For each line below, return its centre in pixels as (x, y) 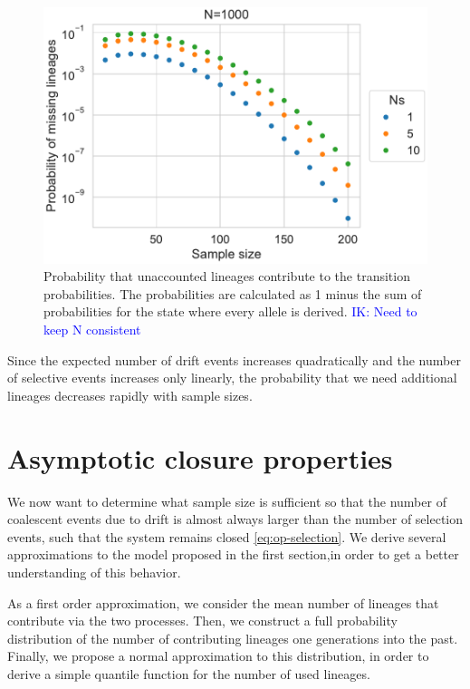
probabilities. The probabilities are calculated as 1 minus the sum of (233, 293)
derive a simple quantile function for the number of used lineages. (189, 673)
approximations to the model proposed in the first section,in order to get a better (233, 554)
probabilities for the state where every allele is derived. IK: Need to (230, 311)
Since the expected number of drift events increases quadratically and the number (234, 359)
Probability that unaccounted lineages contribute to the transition (227, 276)
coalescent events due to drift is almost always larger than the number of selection (235, 519)
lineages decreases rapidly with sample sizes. (130, 395)
